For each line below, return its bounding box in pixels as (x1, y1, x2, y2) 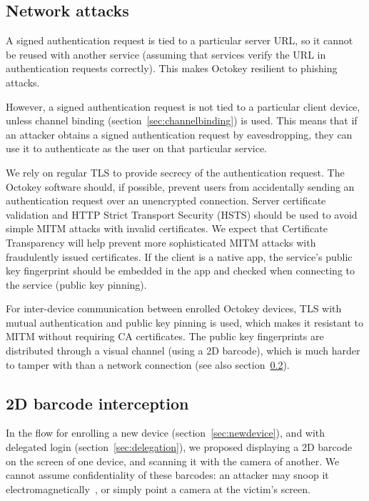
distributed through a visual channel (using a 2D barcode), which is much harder (6, 343, 360, 358)
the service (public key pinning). (6, 277, 147, 292)
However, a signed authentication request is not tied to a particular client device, (6, 99, 360, 114)
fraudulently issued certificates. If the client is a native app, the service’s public (6, 249, 353, 264)
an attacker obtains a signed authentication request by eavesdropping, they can (6, 127, 353, 142)
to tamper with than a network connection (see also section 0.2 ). (6, 357, 290, 372)
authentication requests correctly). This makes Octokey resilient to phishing (6, 61, 338, 76)
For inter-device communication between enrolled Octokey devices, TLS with (6, 301, 342, 316)
